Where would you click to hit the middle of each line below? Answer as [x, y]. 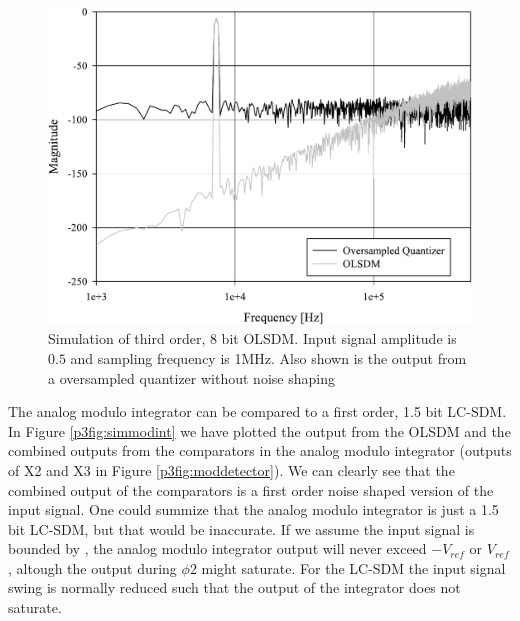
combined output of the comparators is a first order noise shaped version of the [251, 489]
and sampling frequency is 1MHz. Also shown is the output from [268, 357]
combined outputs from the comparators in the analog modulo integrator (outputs [260, 450]
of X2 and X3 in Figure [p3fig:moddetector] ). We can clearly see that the [231, 469]
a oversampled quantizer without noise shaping [191, 377]
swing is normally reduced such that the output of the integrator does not [234, 587]
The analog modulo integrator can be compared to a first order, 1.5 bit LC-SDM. [257, 411]
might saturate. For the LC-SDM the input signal [353, 567]
